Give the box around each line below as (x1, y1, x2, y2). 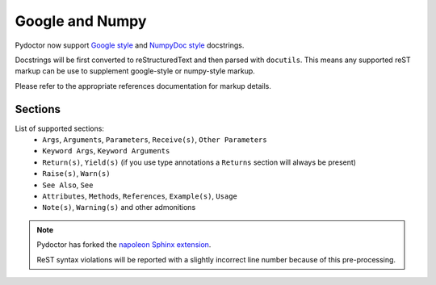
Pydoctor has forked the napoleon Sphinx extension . (36, 240, 212, 249)
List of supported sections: (15, 124, 105, 133)
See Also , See (42, 180, 94, 190)
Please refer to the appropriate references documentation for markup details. (15, 81, 272, 90)
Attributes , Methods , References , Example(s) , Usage (42, 191, 237, 201)
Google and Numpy (15, 12, 147, 30)
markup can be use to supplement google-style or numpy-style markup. (15, 66, 256, 76)
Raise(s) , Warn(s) (42, 169, 111, 178)
